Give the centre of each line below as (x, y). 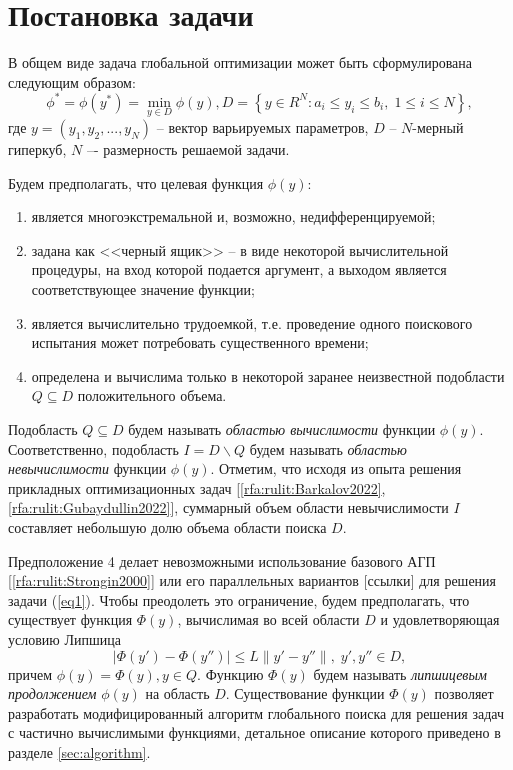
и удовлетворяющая (440, 619)
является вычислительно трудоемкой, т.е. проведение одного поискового (252, 322)
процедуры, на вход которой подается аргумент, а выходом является (239, 269)
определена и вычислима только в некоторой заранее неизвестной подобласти (268, 375)
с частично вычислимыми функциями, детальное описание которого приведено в (254, 732)
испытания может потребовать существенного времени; (200, 342)
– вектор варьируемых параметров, (262, 127)
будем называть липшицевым (400, 673)
